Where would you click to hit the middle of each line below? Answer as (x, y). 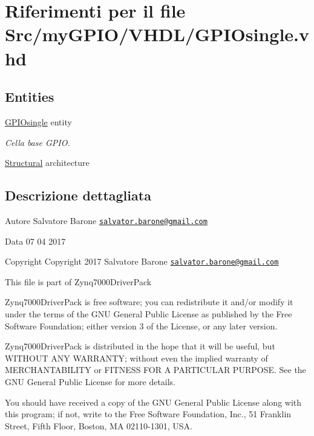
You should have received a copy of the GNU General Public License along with (153, 402)
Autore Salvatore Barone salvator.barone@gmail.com (106, 220)
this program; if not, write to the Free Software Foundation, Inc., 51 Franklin (148, 414)
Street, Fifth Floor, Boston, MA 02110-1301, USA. (99, 425)
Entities (30, 97)
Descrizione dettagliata (78, 195)
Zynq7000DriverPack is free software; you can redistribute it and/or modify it (149, 302)
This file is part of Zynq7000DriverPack (78, 281)
